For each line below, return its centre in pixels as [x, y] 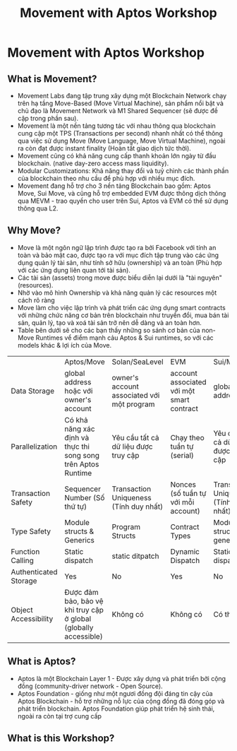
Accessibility [32, 618]
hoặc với [79, 391]
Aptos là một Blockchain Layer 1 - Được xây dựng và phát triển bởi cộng [122, 678]
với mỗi [182, 502]
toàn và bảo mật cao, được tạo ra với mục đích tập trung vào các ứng [118, 255]
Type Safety [31, 531]
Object [22, 610]
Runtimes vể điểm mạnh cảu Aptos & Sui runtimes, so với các [124, 338]
